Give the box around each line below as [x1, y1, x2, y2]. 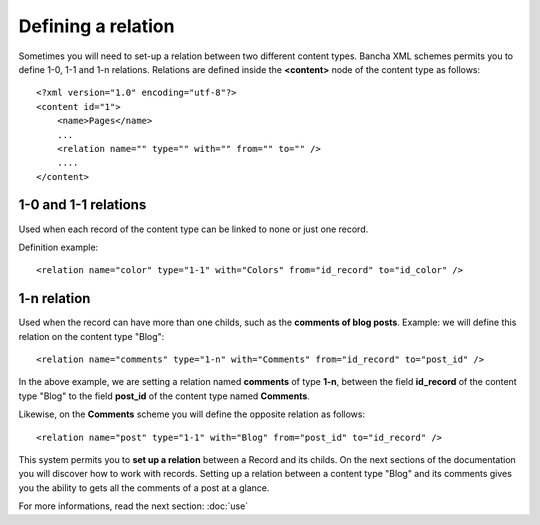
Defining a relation [18, 15, 175, 37]
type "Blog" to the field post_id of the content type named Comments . [18, 390, 310, 402]
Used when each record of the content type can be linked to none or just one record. [18, 223, 369, 235]
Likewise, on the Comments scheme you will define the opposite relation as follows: [18, 408, 365, 420]
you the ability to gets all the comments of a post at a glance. [18, 481, 270, 494]
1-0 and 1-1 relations [18, 196, 147, 214]
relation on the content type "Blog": [18, 330, 165, 342]
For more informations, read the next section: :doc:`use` [18, 500, 249, 512]
